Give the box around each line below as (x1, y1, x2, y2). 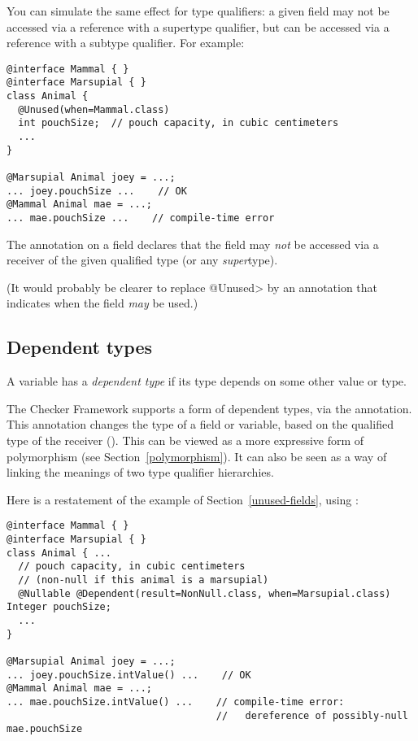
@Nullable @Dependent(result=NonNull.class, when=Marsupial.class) (18, 587, 391, 599)
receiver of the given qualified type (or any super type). (7, 251, 278, 268)
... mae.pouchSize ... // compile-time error (7, 212, 275, 224)
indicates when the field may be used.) (7, 294, 198, 312)
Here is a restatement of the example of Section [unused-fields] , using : (7, 490, 359, 508)
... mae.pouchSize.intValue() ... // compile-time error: (7, 695, 345, 708)
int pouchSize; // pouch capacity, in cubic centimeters (18, 117, 339, 129)
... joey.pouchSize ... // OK (7, 185, 187, 197)
